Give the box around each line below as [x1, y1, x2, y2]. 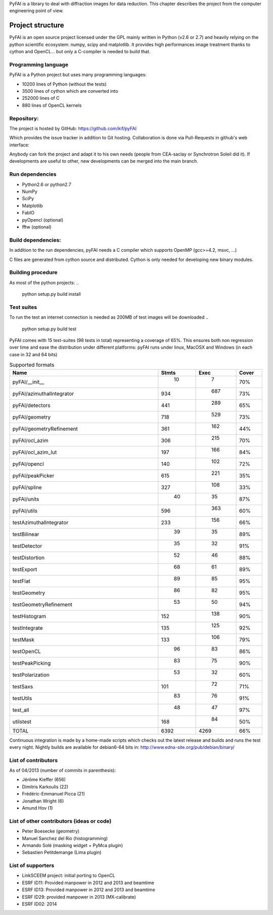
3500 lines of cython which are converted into [22, 88, 118, 94]
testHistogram [12, 613, 47, 620]
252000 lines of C [22, 95, 60, 101]
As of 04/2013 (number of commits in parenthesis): [9, 768, 116, 774]
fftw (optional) [22, 223, 52, 230]
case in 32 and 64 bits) [9, 351, 58, 357]
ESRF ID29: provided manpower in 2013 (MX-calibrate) [22, 894, 136, 900]
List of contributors [9, 756, 58, 764]
